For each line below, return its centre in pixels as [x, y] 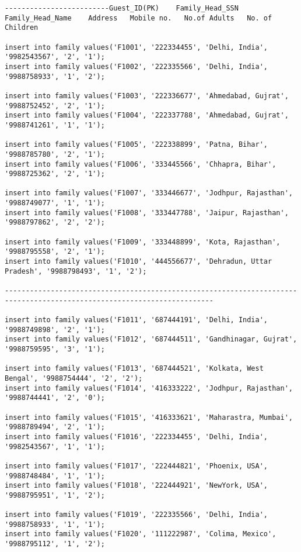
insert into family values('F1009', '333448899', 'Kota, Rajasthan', [143, 242]
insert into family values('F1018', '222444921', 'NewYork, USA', [136, 486]
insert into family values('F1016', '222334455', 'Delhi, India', [136, 437]
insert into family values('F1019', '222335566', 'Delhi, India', [136, 515]
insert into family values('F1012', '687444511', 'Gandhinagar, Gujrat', [151, 339]
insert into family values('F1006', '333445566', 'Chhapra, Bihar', [141, 164]
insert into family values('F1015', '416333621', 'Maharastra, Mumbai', [149, 417]
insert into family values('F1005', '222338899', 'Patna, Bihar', [136, 145]
